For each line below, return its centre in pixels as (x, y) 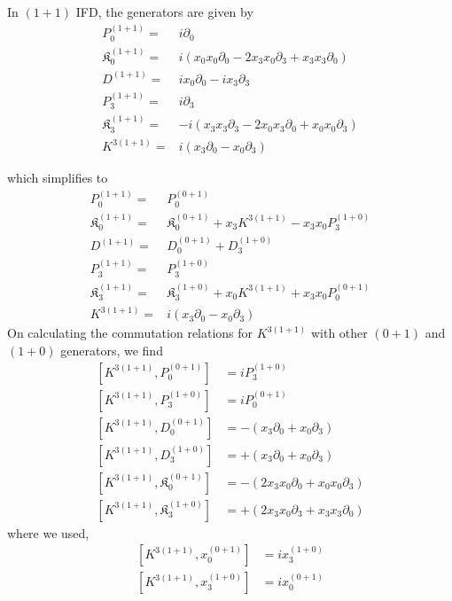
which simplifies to (58, 178)
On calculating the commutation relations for (130, 333)
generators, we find (112, 351)
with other (339, 333)
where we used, (48, 532)
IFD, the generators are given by (164, 12)
